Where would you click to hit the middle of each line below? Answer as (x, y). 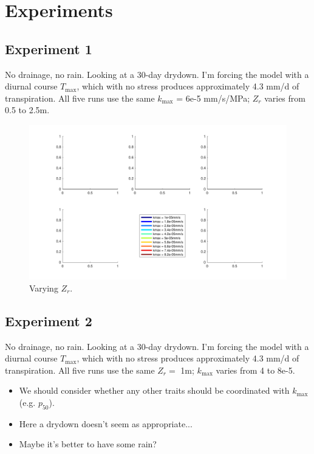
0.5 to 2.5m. (27, 110)
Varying (44, 288)
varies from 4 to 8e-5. (255, 370)
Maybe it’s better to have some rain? (88, 444)
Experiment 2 (49, 320)
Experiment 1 (49, 48)
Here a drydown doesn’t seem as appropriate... (106, 423)
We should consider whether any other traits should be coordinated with (154, 390)
